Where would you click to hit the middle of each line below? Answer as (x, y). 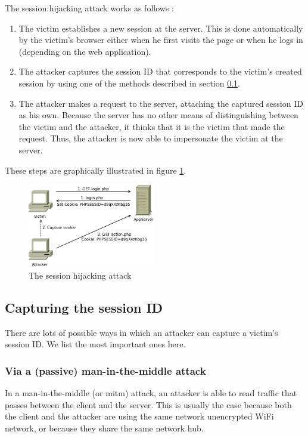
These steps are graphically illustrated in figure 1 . (96, 170)
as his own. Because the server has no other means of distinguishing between (158, 115)
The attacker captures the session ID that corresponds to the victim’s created (160, 71)
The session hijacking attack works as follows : (89, 8)
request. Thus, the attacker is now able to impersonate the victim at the (151, 138)
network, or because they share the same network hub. (104, 428)
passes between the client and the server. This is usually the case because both (148, 404)
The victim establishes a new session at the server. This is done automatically (161, 28)
